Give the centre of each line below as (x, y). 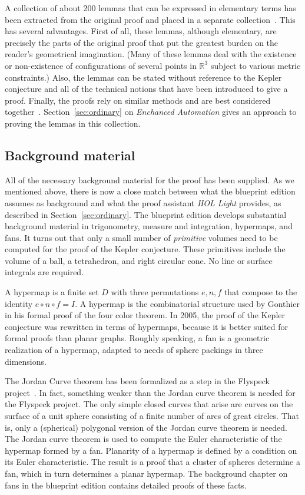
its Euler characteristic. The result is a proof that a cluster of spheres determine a (152, 462)
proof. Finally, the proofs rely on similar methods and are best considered (138, 100)
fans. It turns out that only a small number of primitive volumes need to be (141, 237)
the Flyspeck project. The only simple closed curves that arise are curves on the (149, 404)
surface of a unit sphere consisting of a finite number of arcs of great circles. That (152, 416)
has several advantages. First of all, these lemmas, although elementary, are (141, 31)
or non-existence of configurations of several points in (101, 65)
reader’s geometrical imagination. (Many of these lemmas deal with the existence (151, 54)
